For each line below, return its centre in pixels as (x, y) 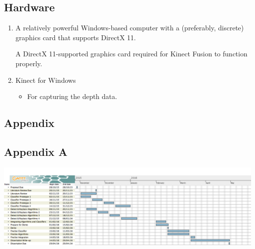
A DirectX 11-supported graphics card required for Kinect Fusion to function (131, 54)
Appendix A (36, 151)
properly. (29, 63)
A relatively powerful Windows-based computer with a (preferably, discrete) (130, 28)
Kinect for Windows (46, 80)
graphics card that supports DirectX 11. (76, 37)
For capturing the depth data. (72, 96)
